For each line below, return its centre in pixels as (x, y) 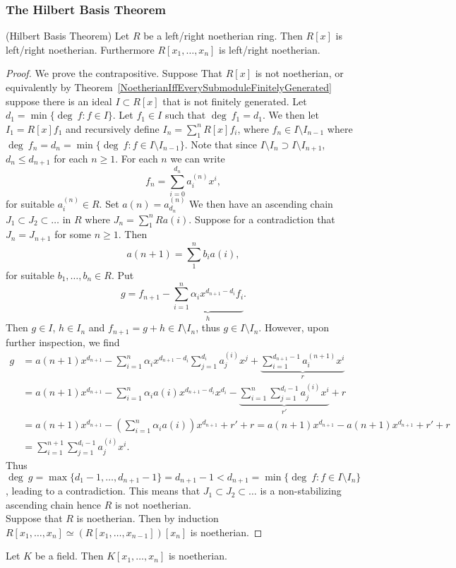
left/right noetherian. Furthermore (80, 49)
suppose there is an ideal (59, 101)
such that (185, 115)
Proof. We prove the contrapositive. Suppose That (114, 73)
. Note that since (221, 144)
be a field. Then (69, 556)
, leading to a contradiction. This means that (103, 491)
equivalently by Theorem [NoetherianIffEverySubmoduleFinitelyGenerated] (169, 87)
